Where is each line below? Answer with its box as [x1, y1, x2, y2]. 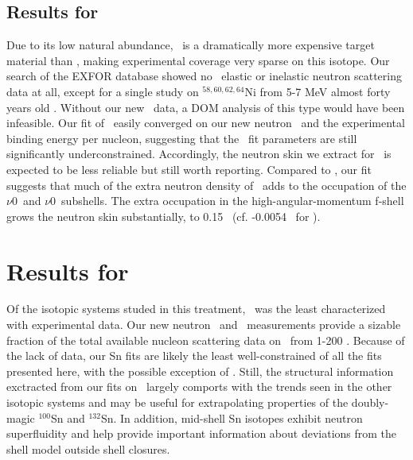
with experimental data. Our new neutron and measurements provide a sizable [6, 316, 401, 333]
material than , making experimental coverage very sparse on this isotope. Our [6, 52, 390, 68]
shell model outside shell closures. [6, 440, 170, 457]
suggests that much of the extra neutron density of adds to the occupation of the [6, 176, 407, 193]
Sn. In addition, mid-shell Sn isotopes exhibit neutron [100, 409, 363, 426]
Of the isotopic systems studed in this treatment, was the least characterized [6, 300, 386, 317]
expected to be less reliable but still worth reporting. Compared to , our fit [6, 160, 372, 177]
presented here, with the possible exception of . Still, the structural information [6, 362, 394, 379]
